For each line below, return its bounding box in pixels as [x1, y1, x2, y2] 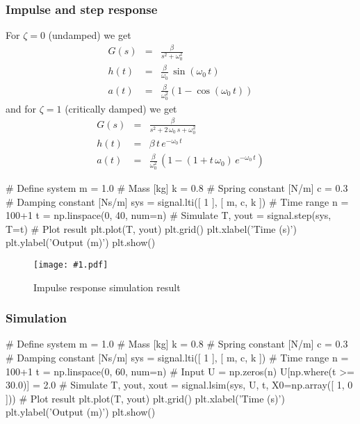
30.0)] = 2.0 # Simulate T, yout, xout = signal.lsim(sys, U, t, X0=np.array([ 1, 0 [6, 377, 353, 392]
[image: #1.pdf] [33, 259, 108, 270]
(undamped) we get [48, 28, 131, 42]
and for [6, 101, 37, 115]
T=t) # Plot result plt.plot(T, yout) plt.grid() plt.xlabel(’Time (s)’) [6, 221, 297, 236]
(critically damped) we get [65, 101, 177, 115]
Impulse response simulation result [33, 279, 181, 294]
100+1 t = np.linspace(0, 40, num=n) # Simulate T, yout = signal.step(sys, [6, 208, 332, 222]
